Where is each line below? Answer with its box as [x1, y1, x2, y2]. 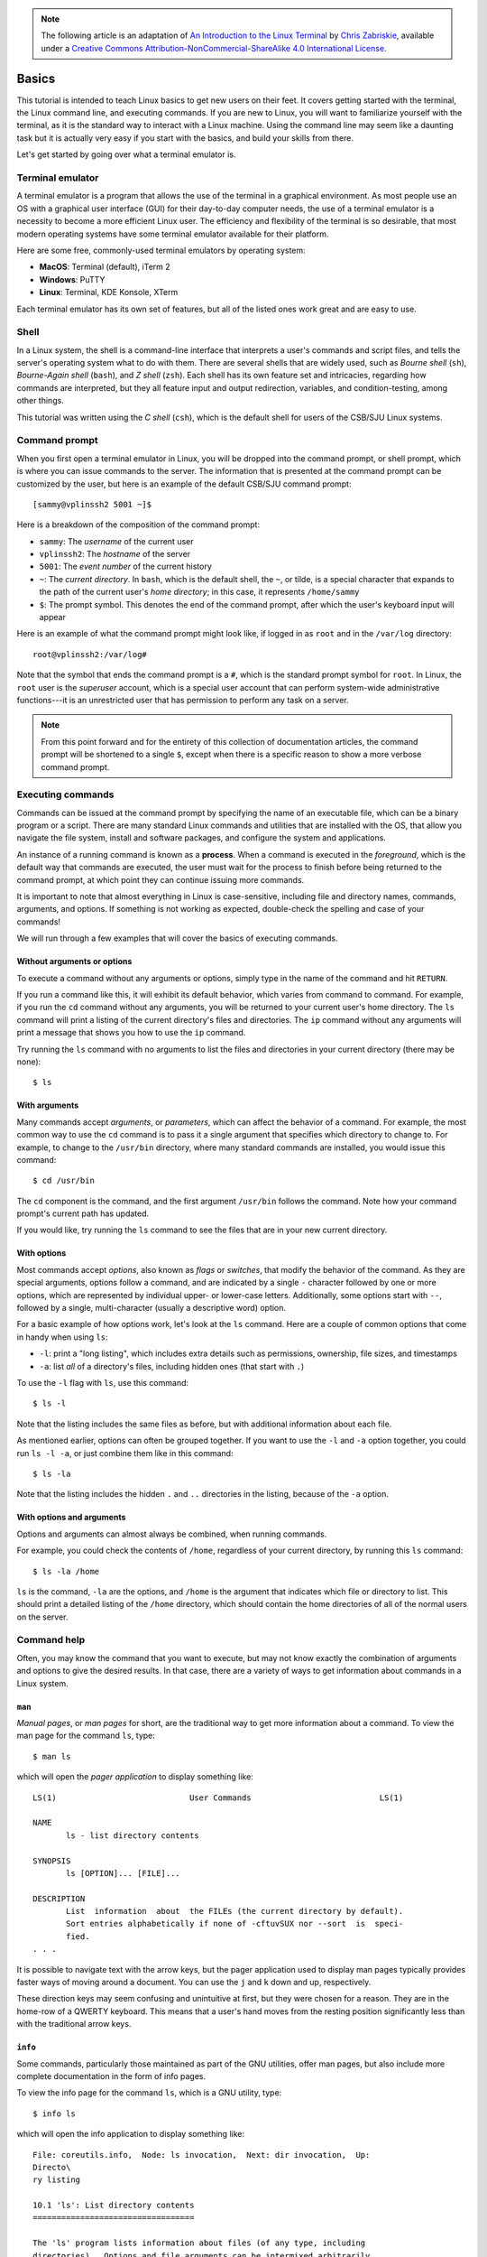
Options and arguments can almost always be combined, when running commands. [16, 1528, 327, 1539]
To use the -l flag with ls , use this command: [16, 1377, 189, 1388]
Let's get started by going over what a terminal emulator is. [16, 149, 236, 160]
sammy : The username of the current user [39, 535, 194, 546]
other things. [16, 395, 65, 406]
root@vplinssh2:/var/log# [32, 649, 148, 659]
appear [39, 612, 67, 623]
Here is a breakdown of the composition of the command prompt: [16, 519, 261, 530]
